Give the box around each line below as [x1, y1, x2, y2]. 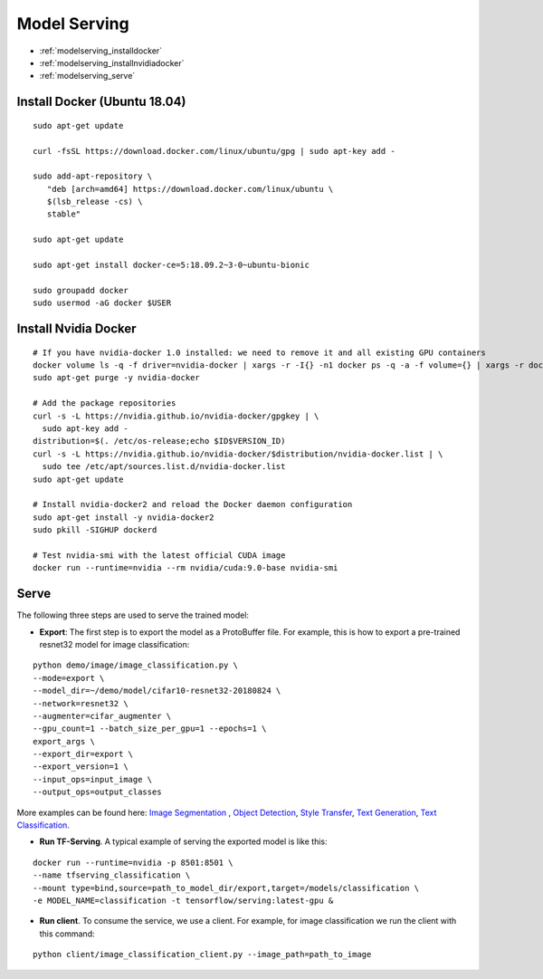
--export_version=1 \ [33, 762, 129, 772]
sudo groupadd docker [33, 285, 129, 295]
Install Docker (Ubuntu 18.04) [16, 94, 186, 110]
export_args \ [33, 736, 95, 746]
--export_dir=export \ [33, 749, 134, 760]
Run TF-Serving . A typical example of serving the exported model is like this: [39, 836, 328, 847]
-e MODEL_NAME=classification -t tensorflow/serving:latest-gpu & [33, 895, 334, 906]
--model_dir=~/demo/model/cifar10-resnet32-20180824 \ [33, 686, 281, 696]
